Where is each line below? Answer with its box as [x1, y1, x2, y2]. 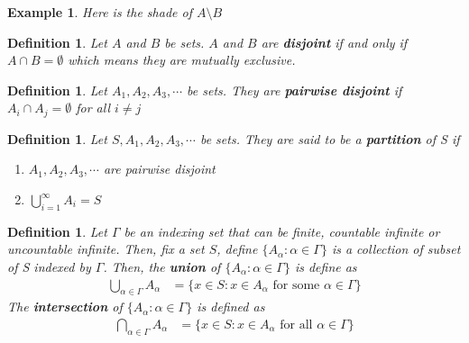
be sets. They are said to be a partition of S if [199, 129, 460, 148]
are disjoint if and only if [261, 32, 408, 51]
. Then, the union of [103, 257, 221, 275]
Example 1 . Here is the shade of [7, 3, 192, 21]
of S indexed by [7, 257, 91, 275]
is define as [294, 257, 357, 275]
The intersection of [7, 297, 123, 316]
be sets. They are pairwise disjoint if [187, 80, 402, 99]
